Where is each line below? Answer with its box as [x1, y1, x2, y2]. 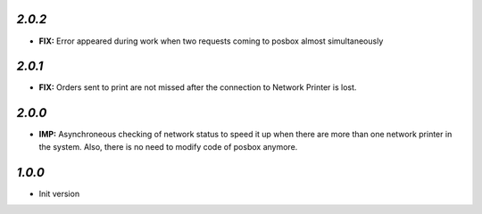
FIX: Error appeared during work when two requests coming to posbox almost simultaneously [38, 36, 384, 46]
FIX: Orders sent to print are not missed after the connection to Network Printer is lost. [38, 82, 357, 93]
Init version [38, 188, 80, 199]
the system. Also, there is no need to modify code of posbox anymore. [38, 141, 298, 152]
